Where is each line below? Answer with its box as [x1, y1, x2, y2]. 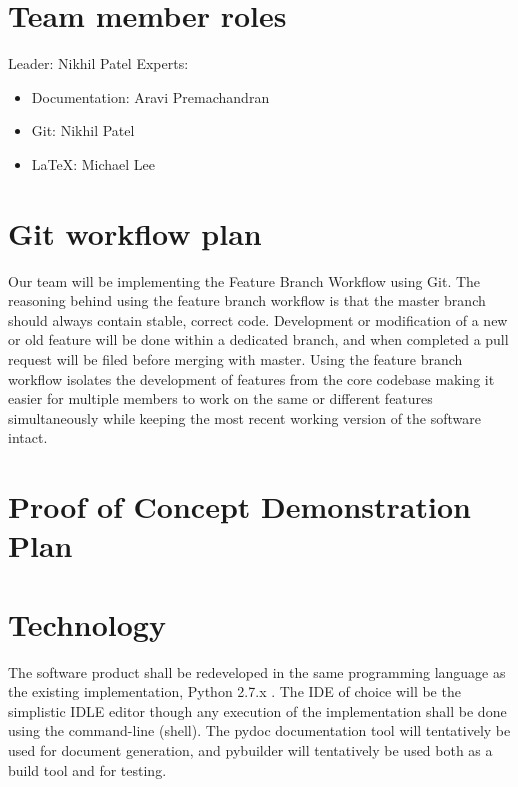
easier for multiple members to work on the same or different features [8, 388, 433, 409]
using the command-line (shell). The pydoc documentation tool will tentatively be [8, 720, 511, 741]
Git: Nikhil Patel [31, 120, 135, 141]
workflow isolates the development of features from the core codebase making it [8, 368, 495, 389]
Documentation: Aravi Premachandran [31, 86, 270, 107]
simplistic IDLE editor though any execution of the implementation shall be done [8, 700, 507, 721]
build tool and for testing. [8, 759, 167, 780]
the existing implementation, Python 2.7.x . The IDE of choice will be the [8, 681, 461, 702]
